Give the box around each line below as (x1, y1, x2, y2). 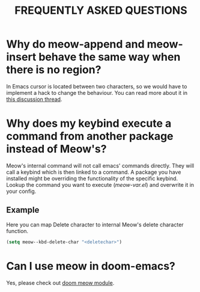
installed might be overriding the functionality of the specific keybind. (6, 175, 178, 182)
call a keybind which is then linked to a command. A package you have (6, 168, 181, 175)
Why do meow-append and (6, 37, 145, 51)
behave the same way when (38, 50, 181, 64)
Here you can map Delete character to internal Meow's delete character (6, 221, 184, 228)
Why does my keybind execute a (6, 117, 172, 130)
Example (6, 205, 40, 215)
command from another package (6, 130, 174, 143)
